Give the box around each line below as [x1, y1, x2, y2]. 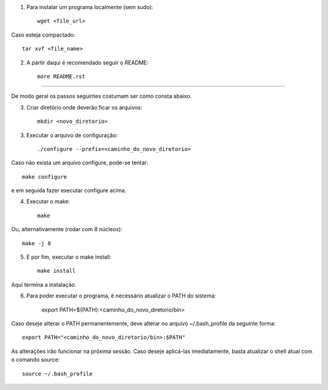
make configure [22, 173, 67, 180]
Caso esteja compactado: [11, 31, 75, 38]
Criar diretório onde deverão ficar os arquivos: [26, 103, 143, 111]
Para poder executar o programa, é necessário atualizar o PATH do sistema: [26, 292, 216, 299]
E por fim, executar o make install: [26, 253, 112, 261]
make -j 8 [22, 240, 51, 246]
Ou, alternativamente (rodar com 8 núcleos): [11, 226, 123, 233]
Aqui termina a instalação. [11, 280, 77, 288]
